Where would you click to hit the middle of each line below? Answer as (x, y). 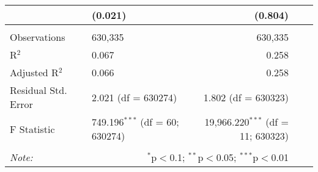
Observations (38, 37)
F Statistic (32, 129)
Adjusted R (34, 72)
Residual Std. (39, 90)
